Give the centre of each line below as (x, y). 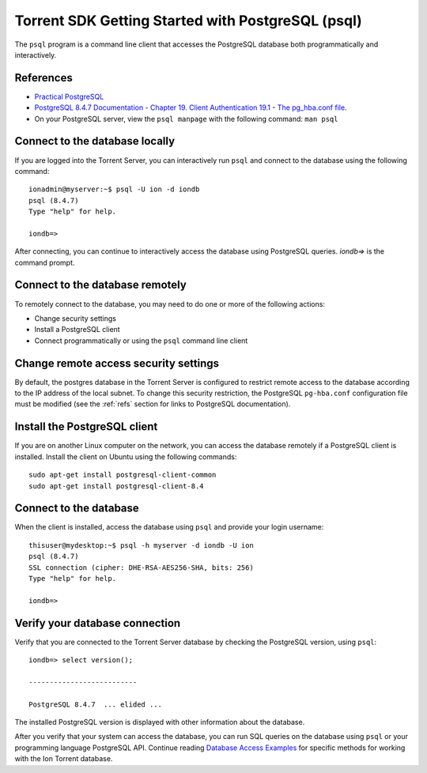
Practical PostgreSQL (69, 96)
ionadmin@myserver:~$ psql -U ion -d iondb (114, 189)
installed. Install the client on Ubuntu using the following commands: (126, 456)
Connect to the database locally (95, 141)
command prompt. (45, 262)
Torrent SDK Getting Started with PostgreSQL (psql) (189, 21)
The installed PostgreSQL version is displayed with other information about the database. (160, 722)
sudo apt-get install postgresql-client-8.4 (117, 486)
